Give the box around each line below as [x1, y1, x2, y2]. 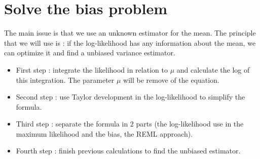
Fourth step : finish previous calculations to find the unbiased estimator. [16, 145, 241, 156]
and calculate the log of [176, 64, 250, 75]
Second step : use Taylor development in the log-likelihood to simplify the [16, 91, 245, 102]
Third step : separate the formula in [16, 118, 128, 129]
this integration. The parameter [16, 74, 115, 85]
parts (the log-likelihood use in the [136, 118, 244, 129]
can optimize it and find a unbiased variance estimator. [4, 47, 175, 58]
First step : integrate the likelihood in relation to [16, 64, 168, 75]
